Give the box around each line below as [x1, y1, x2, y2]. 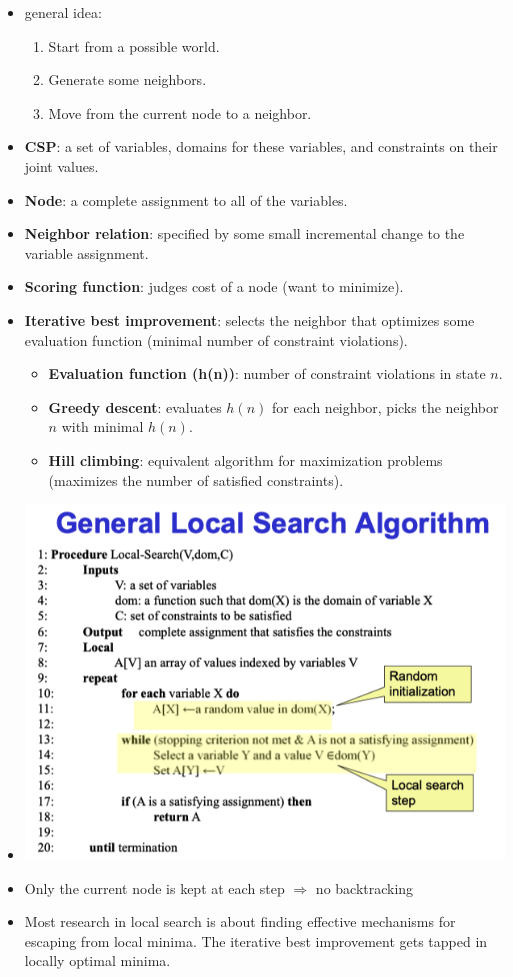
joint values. [24, 155, 99, 176]
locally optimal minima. [24, 950, 171, 971]
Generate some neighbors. [48, 69, 207, 90]
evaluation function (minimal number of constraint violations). [24, 329, 408, 350]
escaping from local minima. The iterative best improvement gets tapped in [24, 930, 488, 951]
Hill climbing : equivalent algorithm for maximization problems [48, 449, 443, 470]
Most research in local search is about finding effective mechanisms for [24, 911, 456, 932]
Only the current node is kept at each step [24, 877, 285, 898]
